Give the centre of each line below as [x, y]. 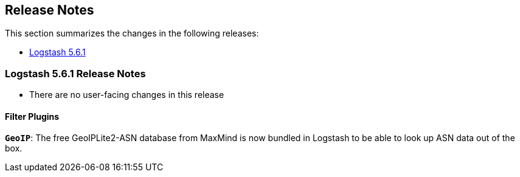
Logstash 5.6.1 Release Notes [75, 73]
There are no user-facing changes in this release [127, 95]
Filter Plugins [32, 116]
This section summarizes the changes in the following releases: [132, 33]
